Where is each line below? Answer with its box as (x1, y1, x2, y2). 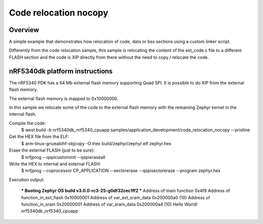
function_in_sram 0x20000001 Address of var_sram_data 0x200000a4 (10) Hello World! (21, 202, 198, 207)
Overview (9, 26, 39, 34)
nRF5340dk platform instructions (9, 67, 113, 75)
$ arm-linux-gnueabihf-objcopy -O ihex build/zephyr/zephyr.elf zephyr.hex (21, 140, 171, 146)
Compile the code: (9, 120, 46, 126)
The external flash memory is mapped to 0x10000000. (9, 95, 119, 102)
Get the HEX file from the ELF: (9, 134, 69, 139)
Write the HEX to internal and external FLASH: (9, 161, 101, 167)
